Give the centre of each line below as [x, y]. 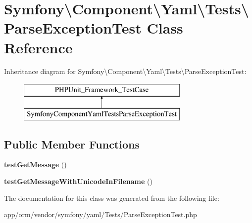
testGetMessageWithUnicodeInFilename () [78, 181]
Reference [38, 47]
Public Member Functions [72, 144]
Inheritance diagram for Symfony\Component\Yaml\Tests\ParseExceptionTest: [125, 71]
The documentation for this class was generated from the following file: [112, 198]
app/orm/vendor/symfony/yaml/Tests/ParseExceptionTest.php [101, 214]
